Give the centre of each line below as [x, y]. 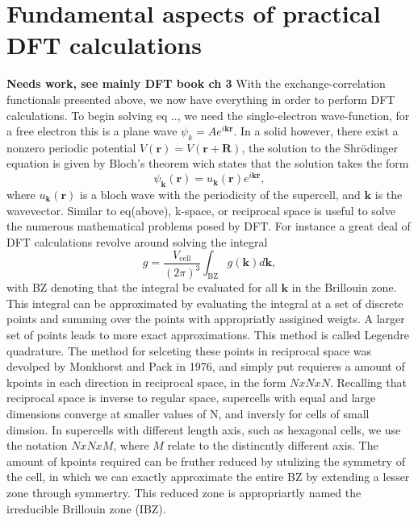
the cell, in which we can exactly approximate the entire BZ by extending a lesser [208, 477]
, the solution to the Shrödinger [320, 147]
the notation [37, 445]
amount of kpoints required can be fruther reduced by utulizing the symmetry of [206, 461]
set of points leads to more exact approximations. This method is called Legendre [208, 335]
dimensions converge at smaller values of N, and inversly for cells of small [188, 414]
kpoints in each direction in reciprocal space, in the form [146, 382]
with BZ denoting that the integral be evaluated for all [142, 287]
